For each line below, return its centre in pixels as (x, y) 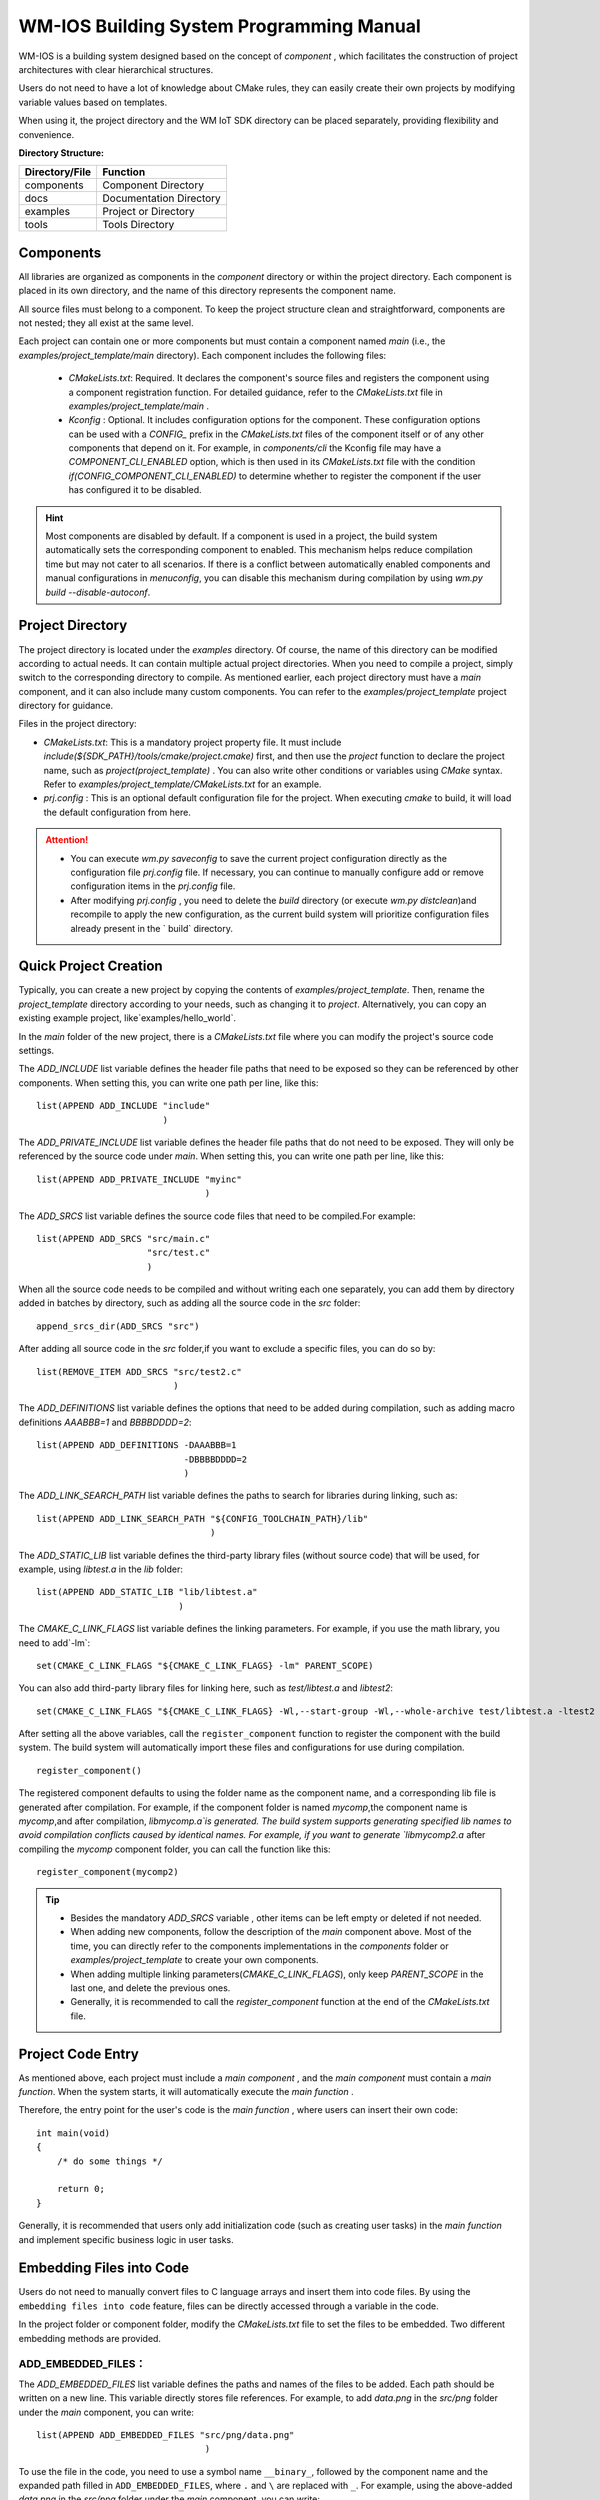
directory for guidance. (66, 706)
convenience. (46, 134)
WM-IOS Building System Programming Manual (219, 26)
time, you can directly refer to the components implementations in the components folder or (259, 1946)
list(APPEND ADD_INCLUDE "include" (123, 1106)
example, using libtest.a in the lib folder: (101, 1569)
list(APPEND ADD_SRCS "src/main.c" (123, 1238)
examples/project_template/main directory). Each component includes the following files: (202, 355)
